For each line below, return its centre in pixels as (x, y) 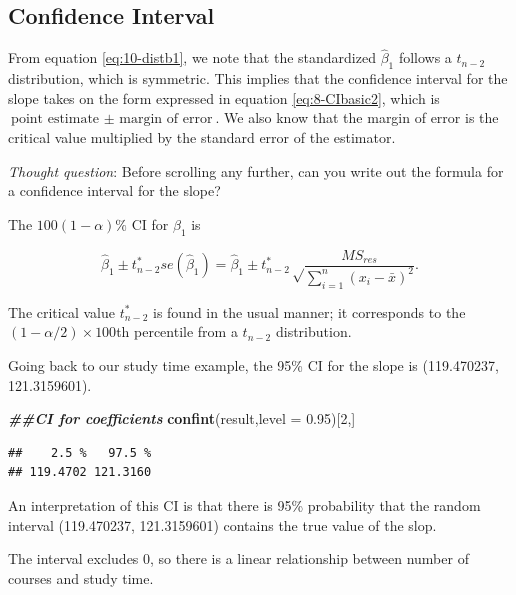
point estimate (55, 119)
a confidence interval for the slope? (114, 190)
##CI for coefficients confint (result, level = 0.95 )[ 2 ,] (182, 418)
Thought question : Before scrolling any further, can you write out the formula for (256, 170)
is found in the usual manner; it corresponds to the (309, 311)
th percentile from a (177, 331)
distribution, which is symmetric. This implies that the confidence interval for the (258, 78)
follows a (425, 57)
